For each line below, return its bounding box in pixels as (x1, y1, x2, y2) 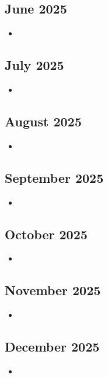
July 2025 (5, 56, 64, 74)
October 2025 (5, 225, 88, 243)
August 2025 (5, 112, 82, 130)
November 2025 (5, 281, 101, 299)
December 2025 (5, 337, 100, 356)
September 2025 (5, 168, 104, 186)
